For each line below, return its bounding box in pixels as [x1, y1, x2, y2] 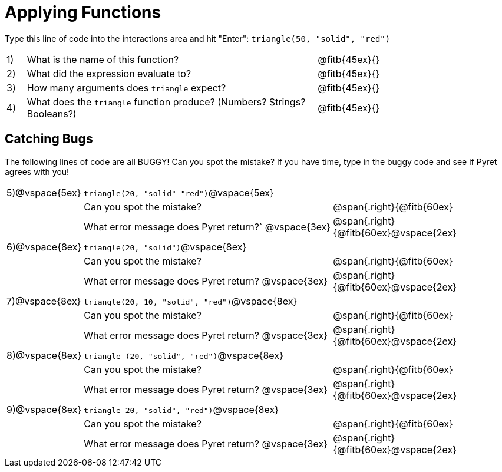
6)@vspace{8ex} [6, 240, 82, 253]
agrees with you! [5, 166, 70, 177]
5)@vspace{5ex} [6, 186, 81, 199]
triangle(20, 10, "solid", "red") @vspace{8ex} [84, 295, 298, 307]
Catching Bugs [5, 131, 93, 147]
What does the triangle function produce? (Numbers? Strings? [27, 95, 306, 108]
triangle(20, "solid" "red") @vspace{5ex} [84, 186, 274, 199]
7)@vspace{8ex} [6, 295, 81, 307]
